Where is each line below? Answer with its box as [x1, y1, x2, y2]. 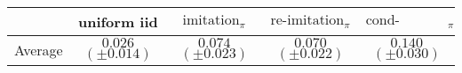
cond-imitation [365, 13, 400, 28]
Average [14, 40, 63, 60]
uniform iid [77, 11, 158, 32]
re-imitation [270, 13, 345, 28]
